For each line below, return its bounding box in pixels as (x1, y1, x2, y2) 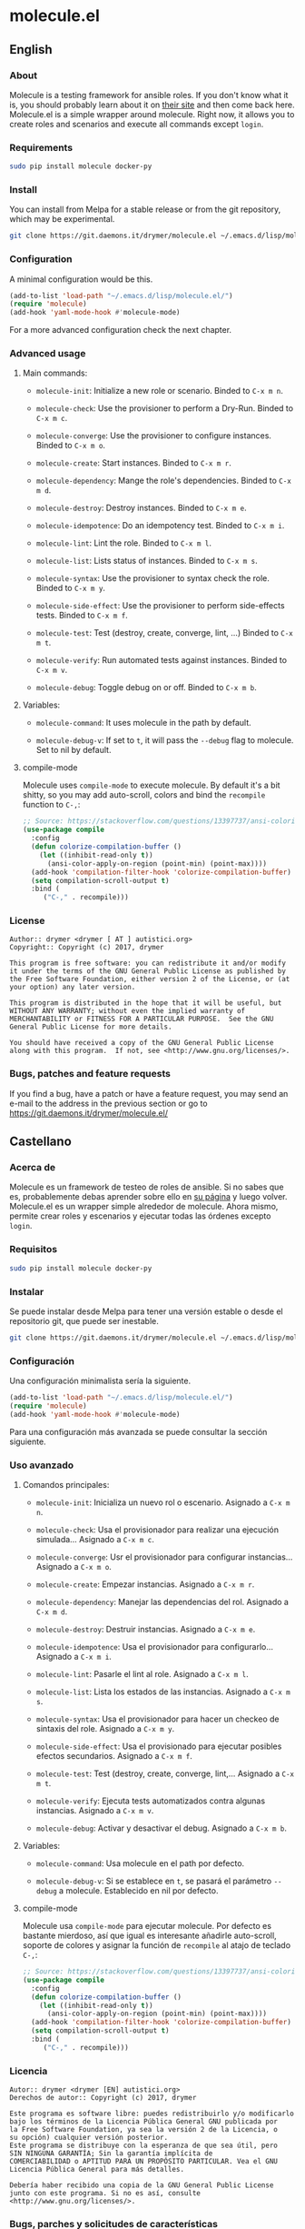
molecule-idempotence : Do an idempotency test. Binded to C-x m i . (35, 520, 285, 531)
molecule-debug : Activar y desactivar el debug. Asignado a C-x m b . (35, 1822, 288, 1833)
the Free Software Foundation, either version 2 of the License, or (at (9, 975, 290, 984)
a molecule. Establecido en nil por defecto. (58, 1885, 219, 1896)
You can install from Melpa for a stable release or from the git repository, (9, 204, 281, 215)
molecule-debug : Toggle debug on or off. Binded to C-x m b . (35, 682, 257, 693)
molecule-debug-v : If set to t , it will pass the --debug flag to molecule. (35, 735, 294, 746)
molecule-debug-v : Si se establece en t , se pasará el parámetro (35, 1875, 272, 1887)
